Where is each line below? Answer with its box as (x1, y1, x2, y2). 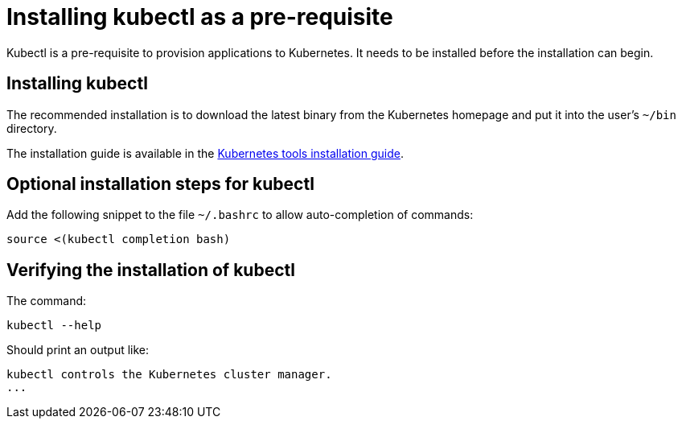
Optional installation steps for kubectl (6, 174, 314, 195)
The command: (6, 294, 87, 308)
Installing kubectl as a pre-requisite (6, 3, 393, 31)
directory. (6, 121, 57, 135)
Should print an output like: (6, 343, 150, 357)
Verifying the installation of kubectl (6, 259, 295, 280)
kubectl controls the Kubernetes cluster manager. (6, 368, 332, 382)
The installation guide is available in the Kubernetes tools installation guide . (6, 146, 404, 160)
